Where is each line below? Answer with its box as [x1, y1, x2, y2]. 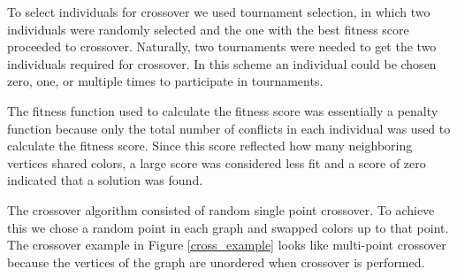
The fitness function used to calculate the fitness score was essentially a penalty [7, 101, 438, 119]
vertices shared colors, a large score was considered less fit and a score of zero [7, 153, 426, 172]
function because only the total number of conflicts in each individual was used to [7, 119, 451, 137]
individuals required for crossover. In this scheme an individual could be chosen [7, 54, 437, 73]
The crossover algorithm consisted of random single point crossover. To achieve [7, 200, 435, 219]
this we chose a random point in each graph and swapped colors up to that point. [7, 218, 449, 236]
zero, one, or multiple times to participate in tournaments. [7, 72, 324, 90]
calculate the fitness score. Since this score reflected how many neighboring [7, 136, 413, 155]
